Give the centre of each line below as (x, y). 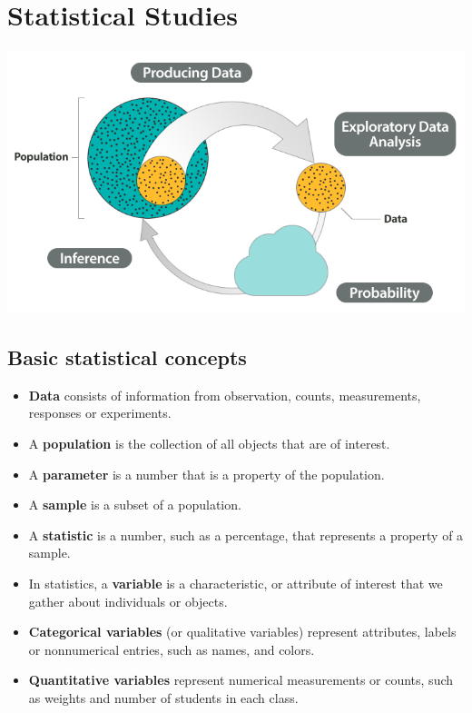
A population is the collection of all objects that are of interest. (209, 444)
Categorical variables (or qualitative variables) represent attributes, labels (242, 632)
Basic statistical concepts (127, 357)
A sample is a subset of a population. (135, 505)
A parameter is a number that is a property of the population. (206, 474)
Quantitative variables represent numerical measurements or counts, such (241, 680)
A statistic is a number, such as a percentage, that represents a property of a (246, 535)
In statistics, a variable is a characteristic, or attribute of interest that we (236, 584)
